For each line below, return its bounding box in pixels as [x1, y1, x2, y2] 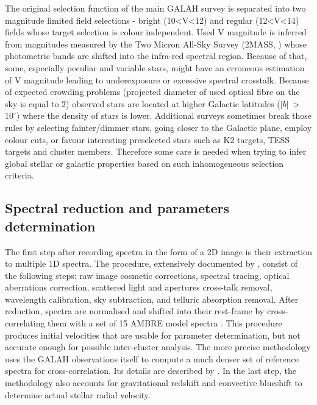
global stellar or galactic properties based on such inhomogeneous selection [5, 157, 284, 169]
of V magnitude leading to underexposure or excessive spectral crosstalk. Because [5, 73, 309, 86]
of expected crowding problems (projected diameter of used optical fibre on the [5, 85, 300, 98]
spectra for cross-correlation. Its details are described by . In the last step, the [5, 364, 297, 377]
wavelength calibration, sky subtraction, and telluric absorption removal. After [5, 292, 299, 305]
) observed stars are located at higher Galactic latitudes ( [66, 97, 280, 110]
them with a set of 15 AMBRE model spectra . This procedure [48, 317, 282, 329]
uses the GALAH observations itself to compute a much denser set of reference [5, 352, 299, 365]
